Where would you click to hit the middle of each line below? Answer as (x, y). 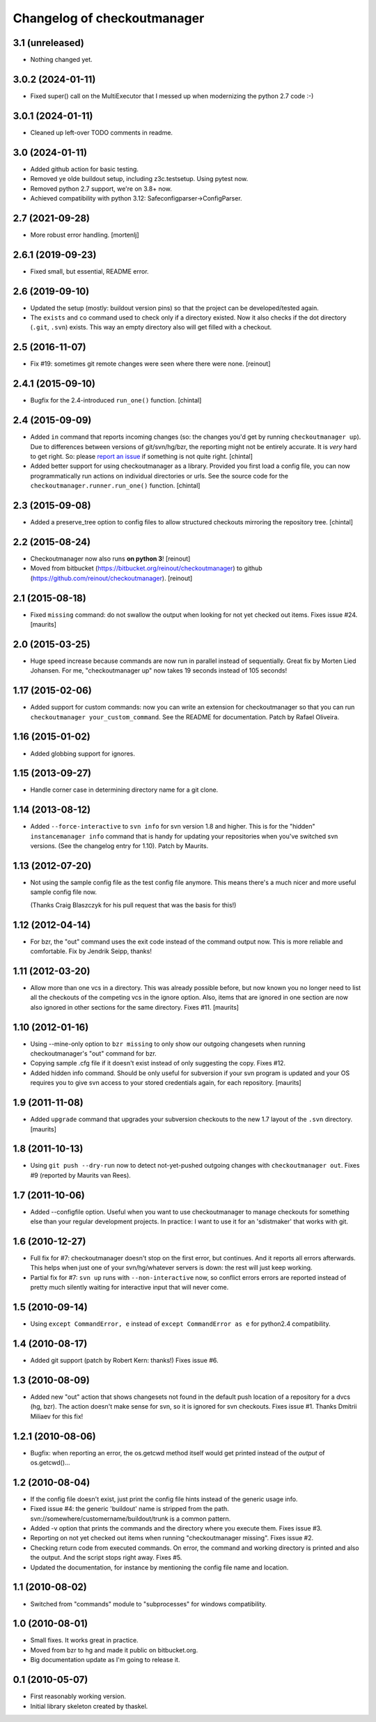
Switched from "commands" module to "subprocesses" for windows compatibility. (149, 1604)
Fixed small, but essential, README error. (89, 271)
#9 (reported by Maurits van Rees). (81, 1175)
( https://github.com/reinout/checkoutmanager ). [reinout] (111, 578)
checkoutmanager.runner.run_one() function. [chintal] (115, 486)
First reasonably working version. (78, 1696)
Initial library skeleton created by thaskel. (89, 1706)
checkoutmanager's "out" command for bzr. (93, 1054)
